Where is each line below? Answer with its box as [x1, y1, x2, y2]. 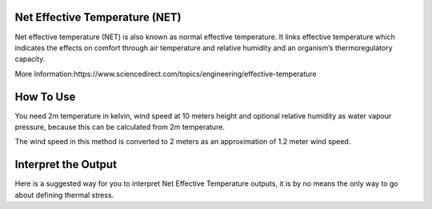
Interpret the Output [14, 158, 118, 171]
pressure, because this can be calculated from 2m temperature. [14, 122, 226, 131]
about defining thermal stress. [14, 190, 114, 199]
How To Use [14, 90, 76, 103]
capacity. [14, 54, 46, 64]
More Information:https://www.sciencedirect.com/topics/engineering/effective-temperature [14, 69, 318, 78]
